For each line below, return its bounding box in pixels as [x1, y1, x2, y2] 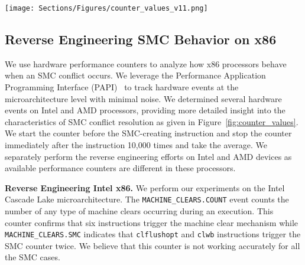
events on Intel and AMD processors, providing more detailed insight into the [5, 104, 285, 116]
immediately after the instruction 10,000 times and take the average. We [5, 139, 267, 151]
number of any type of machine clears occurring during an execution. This [5, 205, 274, 217]
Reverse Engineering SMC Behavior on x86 [5, 30, 277, 48]
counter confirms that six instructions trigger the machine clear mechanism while [5, 216, 298, 228]
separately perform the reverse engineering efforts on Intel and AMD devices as [5, 150, 292, 162]
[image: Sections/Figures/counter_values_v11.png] [5, 4, 208, 12]
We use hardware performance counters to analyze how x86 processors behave [5, 57, 287, 70]
